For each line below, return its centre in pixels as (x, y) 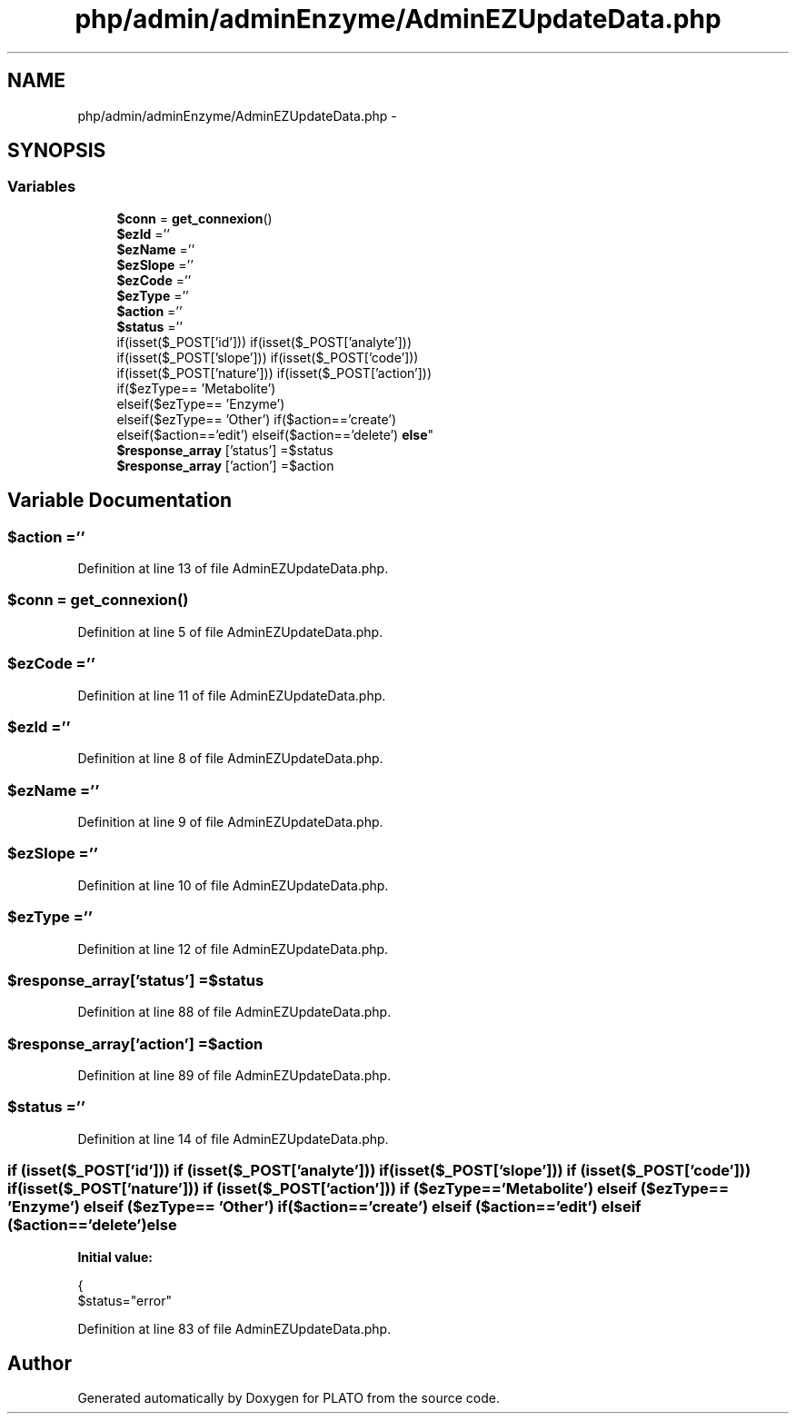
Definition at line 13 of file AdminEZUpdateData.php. (233, 569)
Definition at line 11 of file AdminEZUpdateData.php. (232, 695)
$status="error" (124, 1300)
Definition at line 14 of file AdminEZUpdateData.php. (233, 1138)
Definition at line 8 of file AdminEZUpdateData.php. (230, 759)
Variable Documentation (120, 501)
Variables (42, 187)
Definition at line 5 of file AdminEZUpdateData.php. (230, 631)
